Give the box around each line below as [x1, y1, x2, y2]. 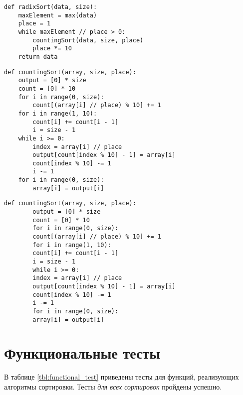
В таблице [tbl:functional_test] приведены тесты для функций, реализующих [4, 372, 239, 382]
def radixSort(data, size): [4, 3, 97, 10]
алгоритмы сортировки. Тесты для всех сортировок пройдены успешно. [4, 382, 222, 392]
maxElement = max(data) [18, 11, 97, 19]
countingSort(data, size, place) [32, 36, 144, 44]
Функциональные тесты [4, 343, 161, 363]
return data [18, 53, 58, 60]
